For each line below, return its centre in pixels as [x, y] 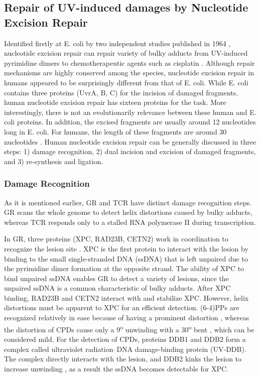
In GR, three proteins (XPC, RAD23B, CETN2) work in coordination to [116, 239]
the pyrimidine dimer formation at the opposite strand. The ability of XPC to [124, 268]
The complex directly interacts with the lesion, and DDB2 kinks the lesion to [123, 359]
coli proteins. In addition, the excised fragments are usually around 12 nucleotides [130, 122]
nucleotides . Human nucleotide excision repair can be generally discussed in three [130, 141]
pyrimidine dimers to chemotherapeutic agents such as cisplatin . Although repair [129, 62]
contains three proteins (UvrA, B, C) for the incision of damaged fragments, [121, 92]
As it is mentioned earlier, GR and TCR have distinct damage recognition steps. [128, 202]
